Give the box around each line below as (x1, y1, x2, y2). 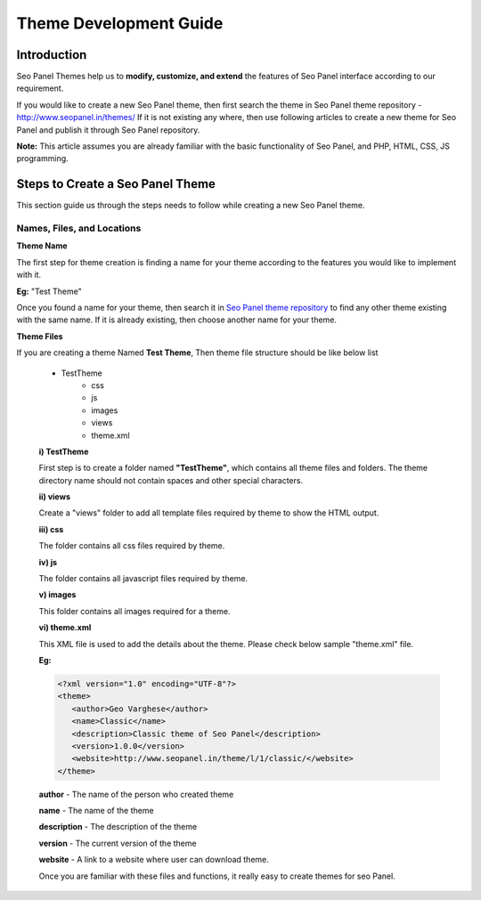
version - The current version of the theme (38, 838, 197, 848)
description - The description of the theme (38, 822, 198, 832)
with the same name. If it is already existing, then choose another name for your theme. (16, 314, 338, 325)
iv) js (38, 556, 58, 567)
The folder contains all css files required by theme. (38, 540, 225, 551)
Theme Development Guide (16, 13, 224, 33)
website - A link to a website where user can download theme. (38, 855, 269, 865)
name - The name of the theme (38, 806, 155, 816)
